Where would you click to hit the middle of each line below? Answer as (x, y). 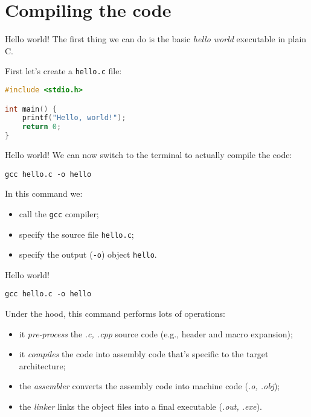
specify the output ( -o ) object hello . (88, 254)
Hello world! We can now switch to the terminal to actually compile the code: (149, 154)
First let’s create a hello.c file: (63, 71)
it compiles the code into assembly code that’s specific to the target (144, 354)
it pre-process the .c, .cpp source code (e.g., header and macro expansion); (156, 333)
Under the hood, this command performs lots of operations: (115, 314)
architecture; (42, 365)
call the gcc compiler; (59, 213)
